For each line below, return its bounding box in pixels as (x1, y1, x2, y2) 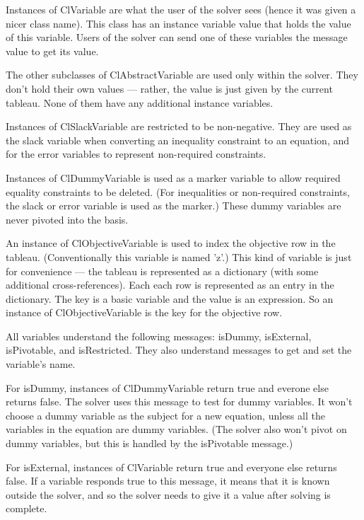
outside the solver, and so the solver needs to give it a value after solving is (6, 487, 331, 502)
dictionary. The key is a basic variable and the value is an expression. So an (6, 291, 334, 306)
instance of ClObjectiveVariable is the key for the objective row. (6, 305, 283, 320)
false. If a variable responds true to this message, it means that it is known (6, 473, 330, 488)
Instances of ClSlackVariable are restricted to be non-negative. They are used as (6, 119, 352, 134)
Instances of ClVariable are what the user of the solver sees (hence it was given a (6, 2, 356, 16)
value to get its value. (6, 43, 99, 58)
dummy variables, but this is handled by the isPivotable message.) (6, 436, 293, 451)
